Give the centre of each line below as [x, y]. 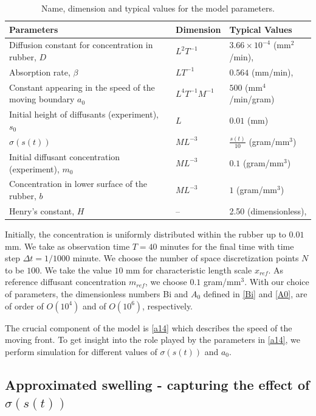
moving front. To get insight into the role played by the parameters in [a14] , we [153, 340]
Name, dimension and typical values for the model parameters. [158, 8]
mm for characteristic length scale [189, 270]
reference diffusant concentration [66, 282]
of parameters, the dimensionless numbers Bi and [97, 293]
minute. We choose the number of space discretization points [186, 258]
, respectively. [168, 305]
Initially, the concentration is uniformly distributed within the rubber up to [146, 234]
